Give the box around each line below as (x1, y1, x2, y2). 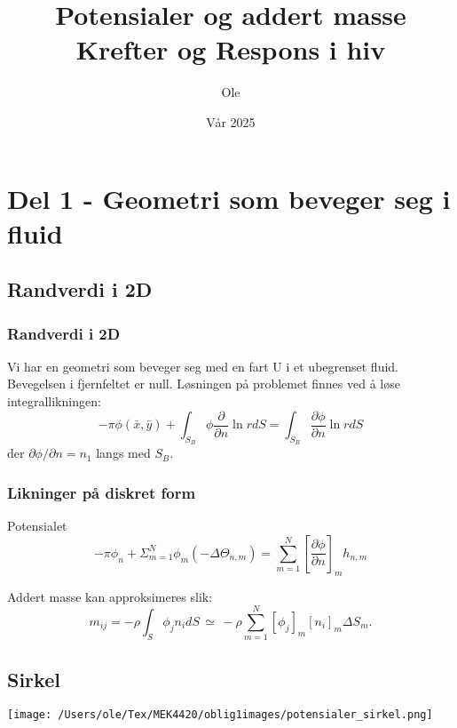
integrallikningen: (7, 392, 101, 411)
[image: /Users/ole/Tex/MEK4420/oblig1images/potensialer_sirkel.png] (7, 708, 433, 722)
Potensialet (7, 516, 67, 535)
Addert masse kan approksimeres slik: (7, 587, 213, 605)
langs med (96, 444, 151, 462)
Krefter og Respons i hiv (75, 31, 386, 68)
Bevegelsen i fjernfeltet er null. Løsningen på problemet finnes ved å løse (7, 374, 400, 393)
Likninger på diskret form (7, 481, 196, 503)
